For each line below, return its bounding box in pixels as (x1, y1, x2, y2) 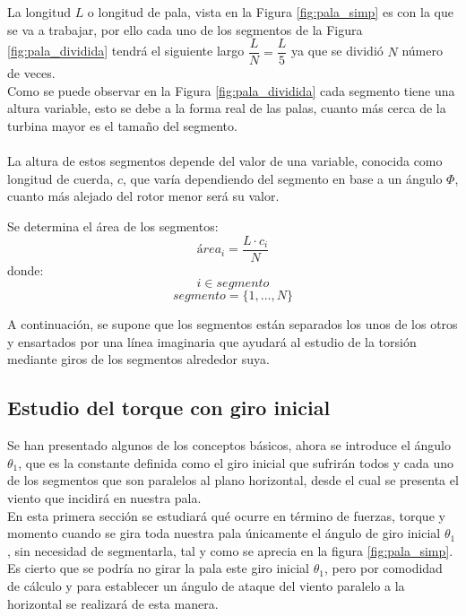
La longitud (7, 3, 71, 21)
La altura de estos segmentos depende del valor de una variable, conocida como (7, 152, 443, 170)
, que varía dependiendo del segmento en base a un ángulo (123, 169, 443, 187)
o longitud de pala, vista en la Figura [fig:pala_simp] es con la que (87, 3, 453, 21)
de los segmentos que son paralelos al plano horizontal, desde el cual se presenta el (7, 471, 459, 490)
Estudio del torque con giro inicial (7, 394, 331, 421)
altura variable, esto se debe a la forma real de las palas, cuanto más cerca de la (7, 99, 446, 117)
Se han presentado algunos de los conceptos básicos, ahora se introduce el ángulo (7, 436, 451, 455)
